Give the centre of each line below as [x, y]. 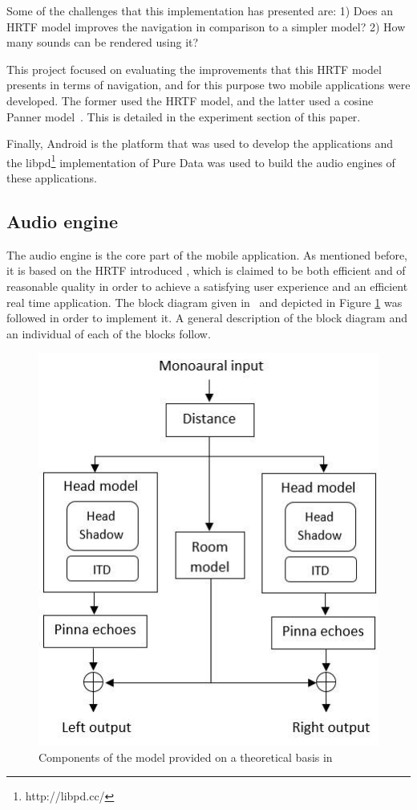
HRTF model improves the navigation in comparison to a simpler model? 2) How [206, 26]
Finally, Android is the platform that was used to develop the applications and [200, 143]
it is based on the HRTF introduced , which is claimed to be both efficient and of [206, 270]
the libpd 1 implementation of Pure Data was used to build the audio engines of [201, 161]
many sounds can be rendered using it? [103, 42]
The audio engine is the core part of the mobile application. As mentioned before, [207, 254]
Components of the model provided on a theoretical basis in [186, 757]
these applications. [52, 178]
